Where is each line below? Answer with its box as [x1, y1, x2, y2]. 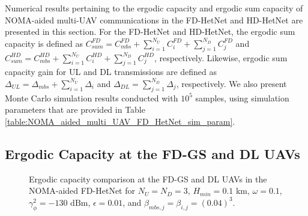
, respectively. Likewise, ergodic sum [154, 51, 288, 64]
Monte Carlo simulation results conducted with [5, 91, 178, 104]
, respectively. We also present [176, 77, 287, 89]
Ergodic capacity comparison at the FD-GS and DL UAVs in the [29, 172, 267, 185]
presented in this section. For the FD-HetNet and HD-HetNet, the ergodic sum [5, 25, 295, 38]
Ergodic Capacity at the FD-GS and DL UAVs [5, 144, 300, 163]
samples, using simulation [195, 91, 289, 104]
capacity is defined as [5, 37, 83, 49]
